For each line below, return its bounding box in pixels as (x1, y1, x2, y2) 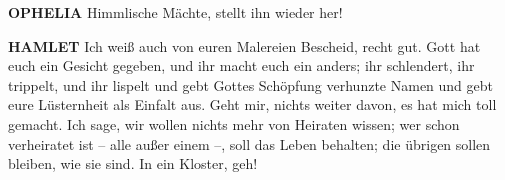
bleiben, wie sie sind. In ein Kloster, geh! (8, 153, 258, 174)
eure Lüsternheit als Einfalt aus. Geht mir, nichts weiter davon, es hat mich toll (8, 94, 497, 115)
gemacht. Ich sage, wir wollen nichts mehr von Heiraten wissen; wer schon (8, 113, 460, 134)
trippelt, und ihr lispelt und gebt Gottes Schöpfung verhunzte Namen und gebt (8, 74, 494, 95)
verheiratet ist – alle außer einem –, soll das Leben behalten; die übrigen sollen (8, 133, 491, 154)
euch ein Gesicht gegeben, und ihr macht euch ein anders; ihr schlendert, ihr (8, 55, 475, 76)
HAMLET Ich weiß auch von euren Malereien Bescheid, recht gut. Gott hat (8, 35, 481, 56)
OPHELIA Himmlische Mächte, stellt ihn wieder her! (8, 2, 343, 22)
